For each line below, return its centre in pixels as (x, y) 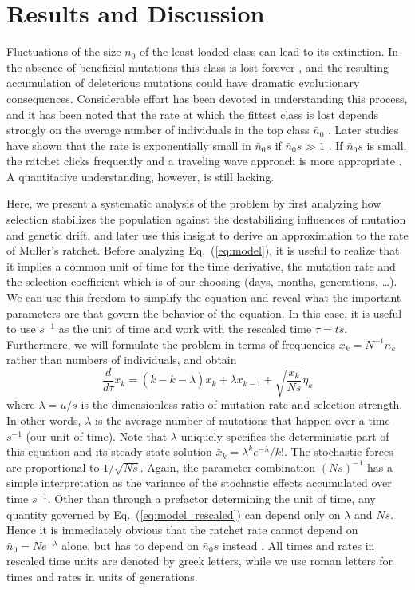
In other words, (44, 420)
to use (21, 329)
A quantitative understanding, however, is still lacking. (140, 176)
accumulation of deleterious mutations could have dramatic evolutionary (183, 83)
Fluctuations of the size (64, 51)
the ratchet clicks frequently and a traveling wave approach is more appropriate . (204, 161)
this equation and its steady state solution (109, 451)
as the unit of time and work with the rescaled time (185, 329)
